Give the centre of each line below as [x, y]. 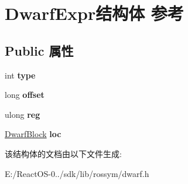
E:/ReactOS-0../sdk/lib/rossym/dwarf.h [77, 173]
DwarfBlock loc [33, 134]
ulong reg [23, 114]
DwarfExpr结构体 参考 [94, 13]
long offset [25, 95]
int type [20, 75]
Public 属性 [39, 50]
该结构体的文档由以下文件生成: [63, 153]
